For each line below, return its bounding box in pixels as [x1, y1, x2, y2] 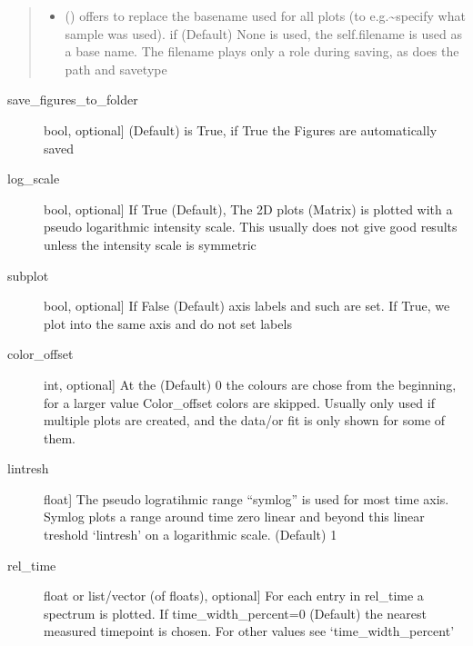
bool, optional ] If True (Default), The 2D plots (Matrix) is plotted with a [44, 199, 453, 218]
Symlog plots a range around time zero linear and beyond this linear [44, 507, 425, 526]
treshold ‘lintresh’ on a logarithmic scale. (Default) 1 [44, 525, 337, 544]
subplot [7, 265, 49, 284]
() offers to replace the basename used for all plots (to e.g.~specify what [65, 6, 466, 25]
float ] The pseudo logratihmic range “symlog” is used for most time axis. [44, 489, 449, 508]
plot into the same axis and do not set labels [44, 313, 292, 333]
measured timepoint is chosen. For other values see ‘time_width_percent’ [44, 621, 455, 641]
